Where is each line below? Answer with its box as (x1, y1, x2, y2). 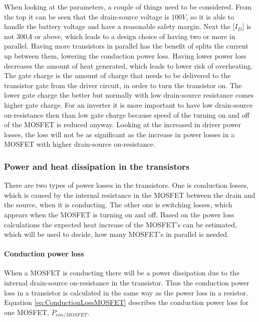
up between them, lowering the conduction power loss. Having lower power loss (4, 50, 246, 61)
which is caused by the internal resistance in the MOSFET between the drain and (4, 189, 255, 200)
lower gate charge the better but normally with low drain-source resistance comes (4, 90, 254, 100)
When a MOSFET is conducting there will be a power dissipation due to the (4, 267, 240, 278)
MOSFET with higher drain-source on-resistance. (4, 139, 155, 149)
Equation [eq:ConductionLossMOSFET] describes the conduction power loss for (4, 297, 248, 307)
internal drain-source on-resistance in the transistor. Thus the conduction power (4, 277, 249, 288)
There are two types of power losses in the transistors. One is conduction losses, (4, 180, 249, 190)
